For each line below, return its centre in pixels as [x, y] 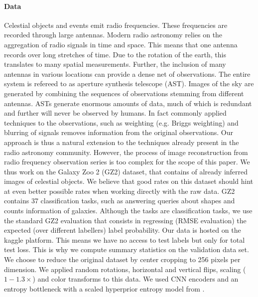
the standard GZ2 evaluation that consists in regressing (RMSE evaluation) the [125, 220]
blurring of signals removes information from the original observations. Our [119, 132]
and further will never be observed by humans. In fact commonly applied [115, 113]
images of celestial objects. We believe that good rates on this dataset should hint [129, 181]
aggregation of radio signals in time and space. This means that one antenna [121, 44]
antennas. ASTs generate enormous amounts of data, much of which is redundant [128, 103]
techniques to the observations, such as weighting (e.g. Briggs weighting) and [121, 122]
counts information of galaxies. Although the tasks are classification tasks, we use [128, 211]
